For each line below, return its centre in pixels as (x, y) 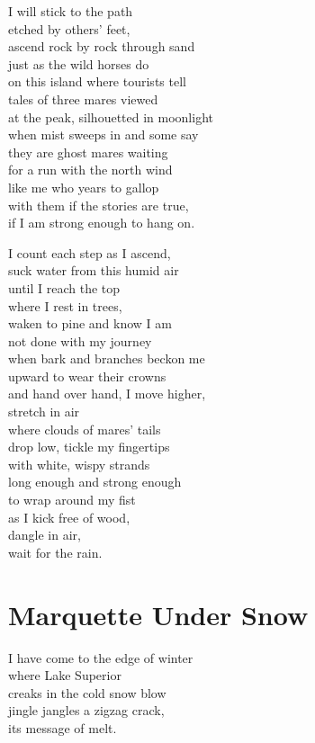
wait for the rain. (55, 552)
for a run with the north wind (90, 170)
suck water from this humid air (94, 270)
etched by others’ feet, (69, 28)
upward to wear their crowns (87, 376)
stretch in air (44, 412)
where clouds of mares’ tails (85, 429)
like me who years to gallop (84, 187)
